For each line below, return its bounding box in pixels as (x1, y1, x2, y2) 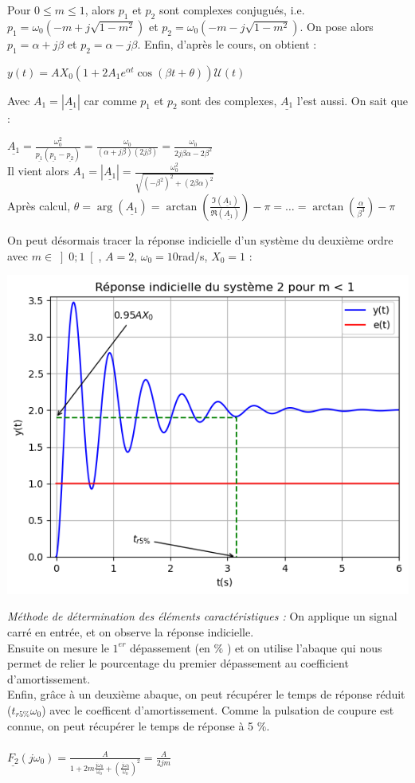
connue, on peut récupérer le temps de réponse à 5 (7, 717, 254, 734)
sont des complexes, (181, 92, 277, 108)
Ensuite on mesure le (7, 639, 109, 656)
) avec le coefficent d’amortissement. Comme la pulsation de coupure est (41, 702, 394, 718)
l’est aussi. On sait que (296, 92, 409, 108)
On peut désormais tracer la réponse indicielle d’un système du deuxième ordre (7, 231, 393, 248)
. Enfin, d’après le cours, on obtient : (137, 35, 317, 52)
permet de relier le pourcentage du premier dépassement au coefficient (7, 655, 349, 671)
